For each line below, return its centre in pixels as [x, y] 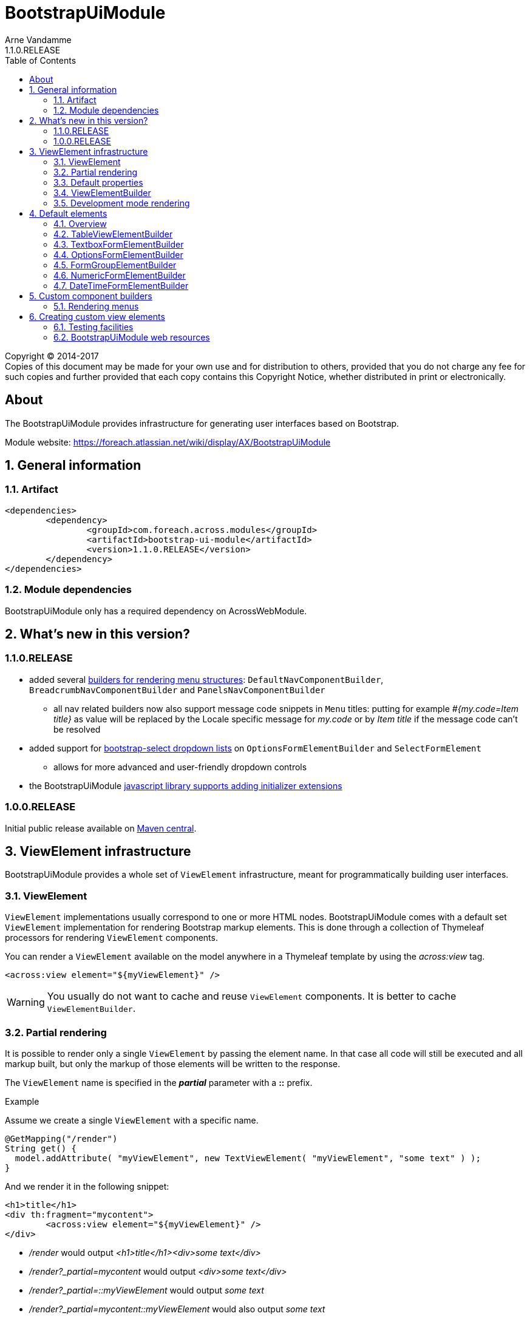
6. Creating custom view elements [97, 316]
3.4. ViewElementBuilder [102, 192]
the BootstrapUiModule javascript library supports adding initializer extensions [186, 785]
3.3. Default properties [98, 182]
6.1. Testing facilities [93, 327]
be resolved [77, 729]
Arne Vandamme [38, 39]
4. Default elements [68, 213]
